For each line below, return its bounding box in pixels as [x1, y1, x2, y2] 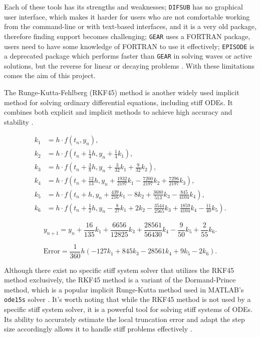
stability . [4, 116, 34, 127]
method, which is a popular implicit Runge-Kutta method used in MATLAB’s [4, 284, 244, 294]
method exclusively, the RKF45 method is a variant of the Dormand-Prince [4, 274, 236, 285]
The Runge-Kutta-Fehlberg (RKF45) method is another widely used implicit [4, 87, 239, 97]
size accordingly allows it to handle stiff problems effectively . [4, 323, 192, 334]
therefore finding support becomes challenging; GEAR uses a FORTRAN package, [4, 31, 250, 41]
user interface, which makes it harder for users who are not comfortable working [4, 11, 250, 22]
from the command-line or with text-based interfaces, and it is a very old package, [4, 21, 256, 32]
